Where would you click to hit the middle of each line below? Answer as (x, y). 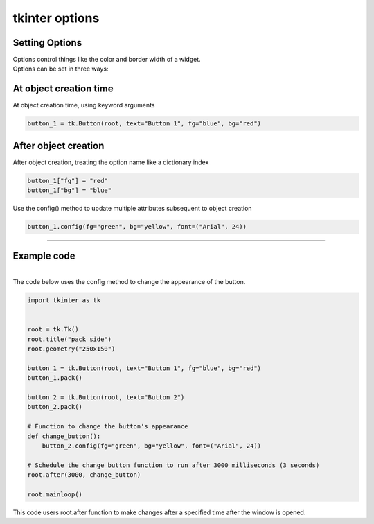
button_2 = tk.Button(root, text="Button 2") (106, 397)
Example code (44, 255)
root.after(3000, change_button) (84, 475)
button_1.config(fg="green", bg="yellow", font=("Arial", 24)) (137, 227)
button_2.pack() (55, 407)
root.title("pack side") (70, 339)
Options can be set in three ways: (61, 69)
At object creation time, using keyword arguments (84, 105)
